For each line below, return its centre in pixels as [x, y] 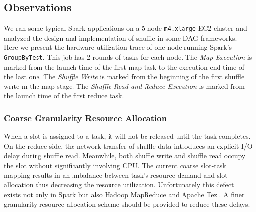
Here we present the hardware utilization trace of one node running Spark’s [118, 47]
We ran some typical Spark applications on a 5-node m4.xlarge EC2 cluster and [126, 28]
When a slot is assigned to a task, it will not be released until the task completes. [127, 136]
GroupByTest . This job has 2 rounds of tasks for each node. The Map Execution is [128, 57]
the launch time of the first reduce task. [64, 96]
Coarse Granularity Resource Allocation [86, 118]
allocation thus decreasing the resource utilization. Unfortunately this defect [119, 185]
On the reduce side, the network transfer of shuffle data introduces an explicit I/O [128, 146]
